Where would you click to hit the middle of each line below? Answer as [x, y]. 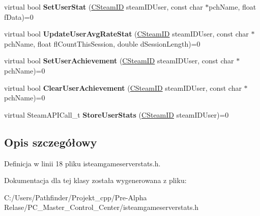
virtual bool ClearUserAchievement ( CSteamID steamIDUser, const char [123, 87]
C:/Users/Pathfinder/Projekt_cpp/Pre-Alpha [76, 197]
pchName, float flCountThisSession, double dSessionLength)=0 [102, 43]
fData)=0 [19, 16]
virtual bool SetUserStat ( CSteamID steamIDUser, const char [104, 7]
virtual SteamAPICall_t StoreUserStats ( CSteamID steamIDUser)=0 [117, 114]
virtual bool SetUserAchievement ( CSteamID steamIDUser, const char [119, 61]
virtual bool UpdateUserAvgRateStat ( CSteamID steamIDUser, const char [126, 34]
